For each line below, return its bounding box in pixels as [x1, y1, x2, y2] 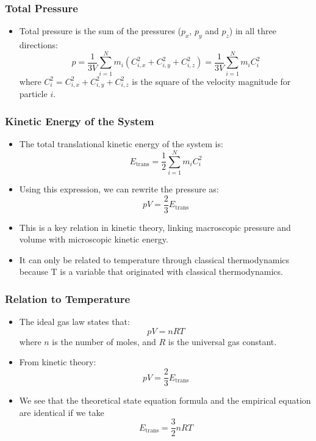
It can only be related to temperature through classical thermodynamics [19, 253, 289, 266]
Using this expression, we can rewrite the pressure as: [19, 183, 219, 195]
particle [19, 87, 48, 100]
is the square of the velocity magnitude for [132, 75, 291, 87]
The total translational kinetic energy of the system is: [19, 137, 223, 150]
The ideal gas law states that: [19, 315, 130, 328]
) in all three [229, 24, 276, 37]
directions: [19, 38, 58, 51]
